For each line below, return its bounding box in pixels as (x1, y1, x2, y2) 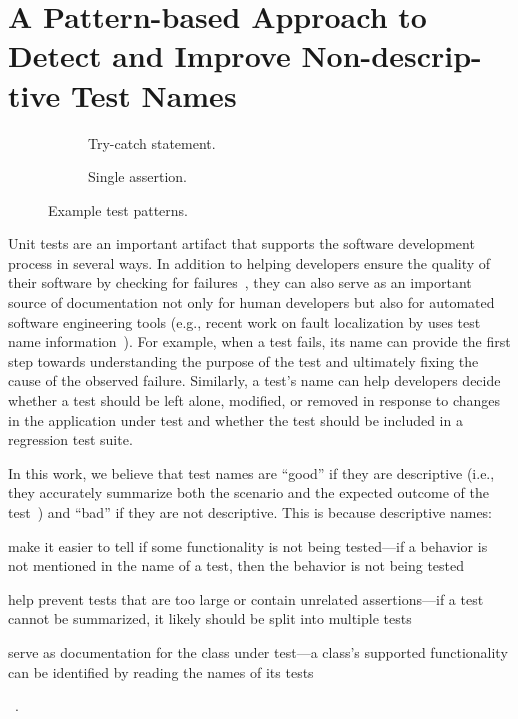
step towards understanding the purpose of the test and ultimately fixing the (8, 350, 479, 371)
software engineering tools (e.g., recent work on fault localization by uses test (8, 311, 481, 332)
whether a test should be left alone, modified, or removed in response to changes (8, 390, 501, 411)
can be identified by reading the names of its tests (8, 661, 314, 682)
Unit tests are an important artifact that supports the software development (8, 233, 475, 254)
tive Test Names (8, 74, 237, 115)
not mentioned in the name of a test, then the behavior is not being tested (8, 555, 465, 576)
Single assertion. (88, 166, 187, 187)
